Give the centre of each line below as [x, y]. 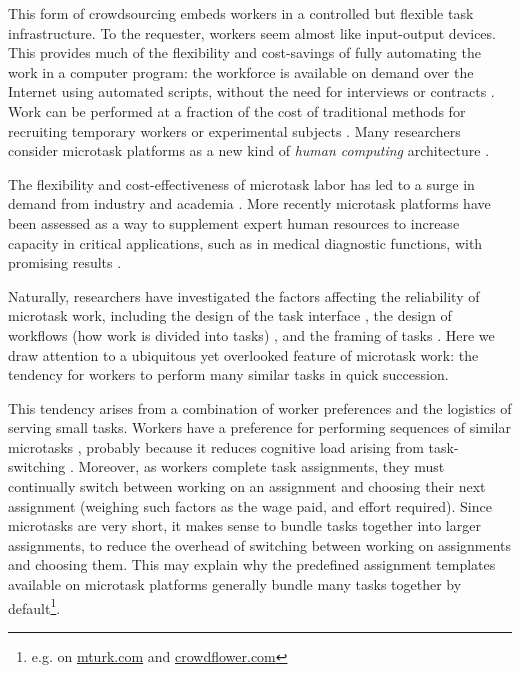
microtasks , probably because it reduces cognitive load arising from [216, 446]
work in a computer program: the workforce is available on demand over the [241, 71]
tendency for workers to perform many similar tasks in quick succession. [228, 374]
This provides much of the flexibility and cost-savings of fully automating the [244, 52]
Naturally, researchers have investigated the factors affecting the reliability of [244, 295]
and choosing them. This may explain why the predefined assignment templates [252, 564]
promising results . [65, 262]
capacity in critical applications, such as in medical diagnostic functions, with [245, 242]
